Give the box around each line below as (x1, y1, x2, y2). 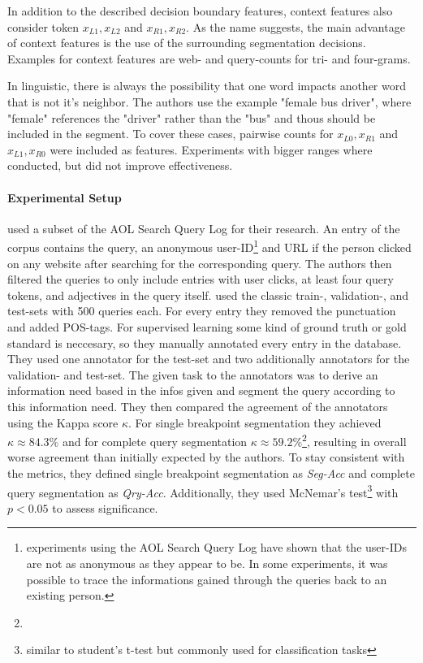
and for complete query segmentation (62, 432, 248, 449)
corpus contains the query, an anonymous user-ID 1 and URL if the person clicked (7, 236, 412, 255)
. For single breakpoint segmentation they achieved (128, 414, 382, 431)
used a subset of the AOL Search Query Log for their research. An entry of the (7, 219, 400, 236)
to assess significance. (52, 499, 158, 516)
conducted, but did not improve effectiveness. (7, 157, 233, 174)
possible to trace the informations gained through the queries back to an (26, 570, 387, 587)
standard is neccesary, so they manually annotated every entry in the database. (7, 334, 402, 351)
